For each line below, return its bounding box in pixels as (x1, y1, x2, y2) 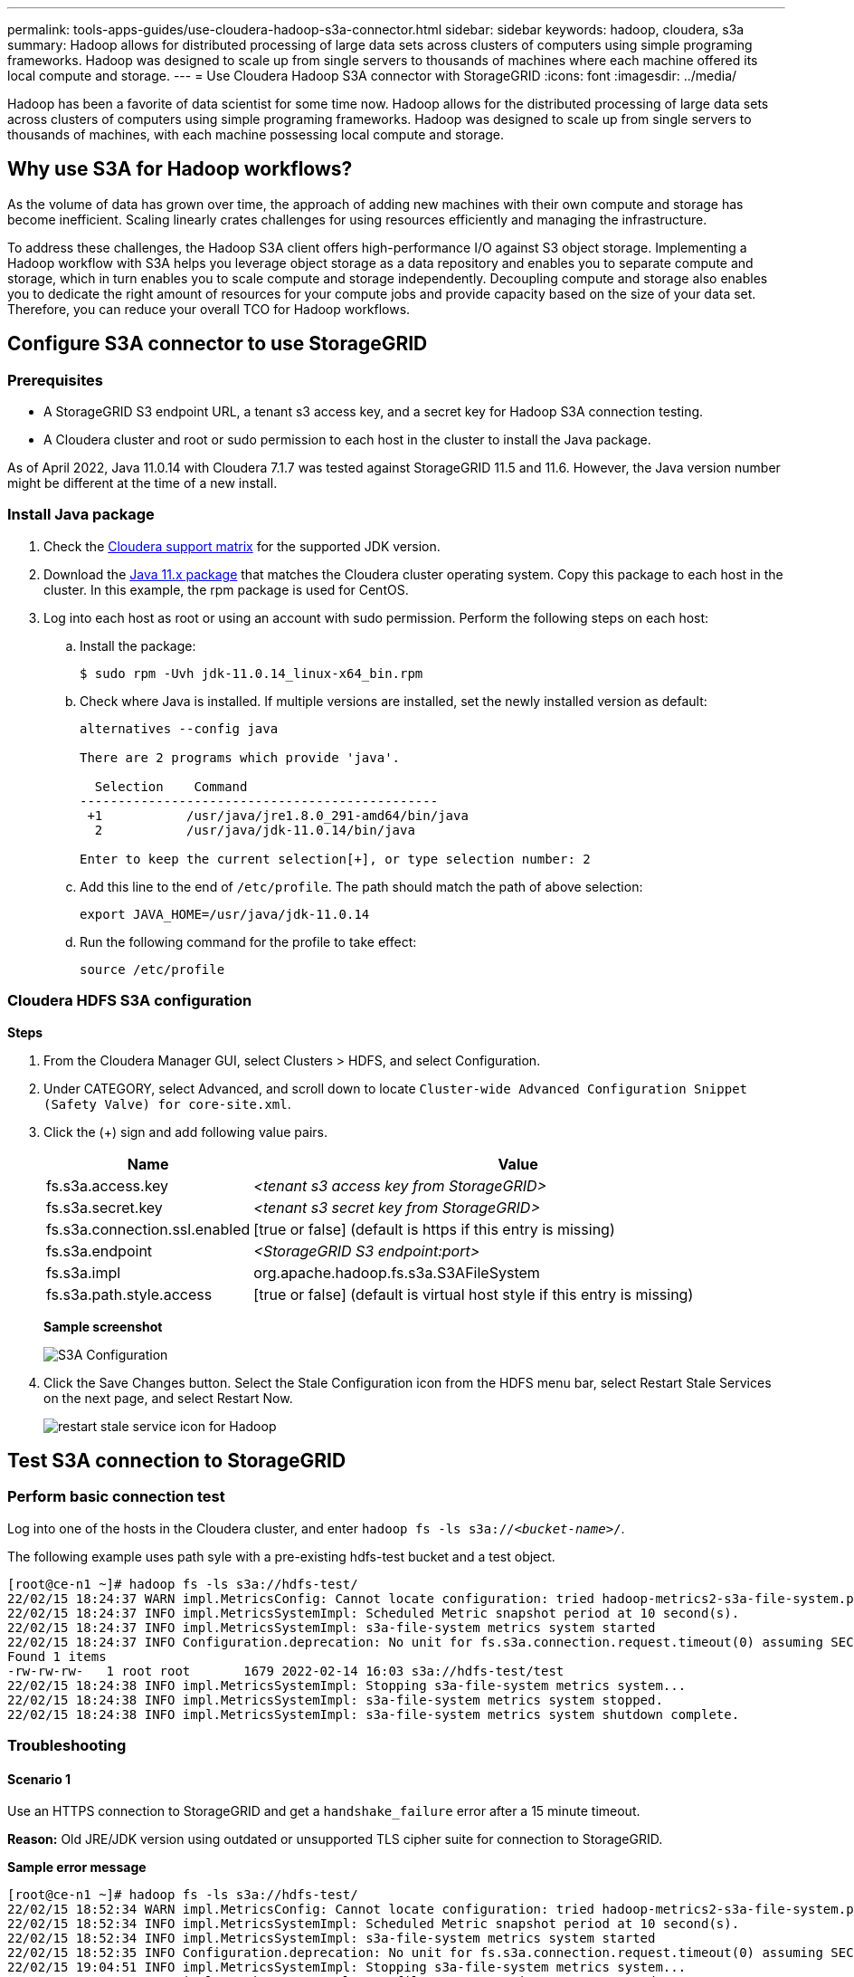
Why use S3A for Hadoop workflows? (7, 158, 353, 181)
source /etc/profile (80, 961, 225, 977)
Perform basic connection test (7, 1487, 225, 1506)
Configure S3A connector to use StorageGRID (7, 332, 428, 356)
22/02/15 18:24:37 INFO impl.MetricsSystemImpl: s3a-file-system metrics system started (7, 1619, 656, 1635)
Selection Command (94, 778, 248, 794)
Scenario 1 (7, 1771, 71, 1787)
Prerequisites (7, 370, 103, 389)
